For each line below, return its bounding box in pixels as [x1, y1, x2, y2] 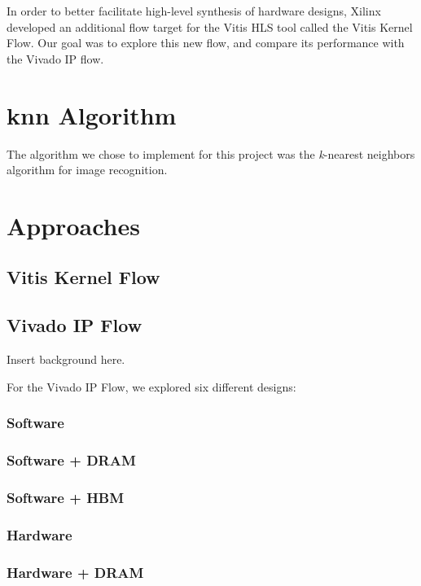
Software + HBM [7, 487, 125, 507]
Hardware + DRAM [7, 562, 144, 582]
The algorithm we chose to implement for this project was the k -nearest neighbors [7, 145, 415, 162]
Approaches [7, 208, 140, 242]
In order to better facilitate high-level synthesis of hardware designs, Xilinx [7, 2, 381, 19]
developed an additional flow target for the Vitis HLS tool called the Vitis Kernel [7, 18, 413, 35]
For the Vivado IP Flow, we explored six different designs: [7, 378, 296, 395]
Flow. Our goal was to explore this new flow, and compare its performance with [7, 34, 405, 51]
